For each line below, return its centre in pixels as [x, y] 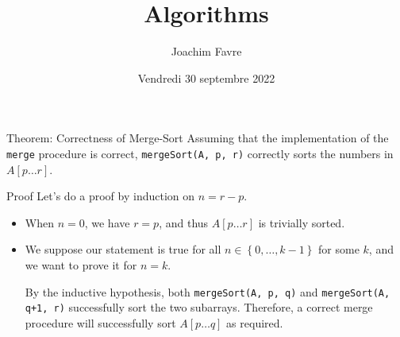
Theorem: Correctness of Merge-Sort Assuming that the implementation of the [198, 138]
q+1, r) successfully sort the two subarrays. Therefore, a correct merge [199, 307]
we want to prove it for [81, 264]
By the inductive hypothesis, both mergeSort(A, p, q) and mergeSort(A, [208, 291]
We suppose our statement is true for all [123, 249]
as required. [255, 322]
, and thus [184, 222]
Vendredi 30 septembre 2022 [206, 77]
